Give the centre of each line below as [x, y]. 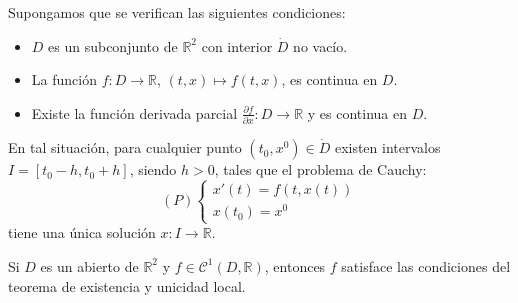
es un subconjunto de [113, 45]
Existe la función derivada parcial [134, 112]
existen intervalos [387, 147]
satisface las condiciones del [426, 265]
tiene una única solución [82, 232]
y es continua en [357, 112]
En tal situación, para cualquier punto [125, 147]
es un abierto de [89, 265]
